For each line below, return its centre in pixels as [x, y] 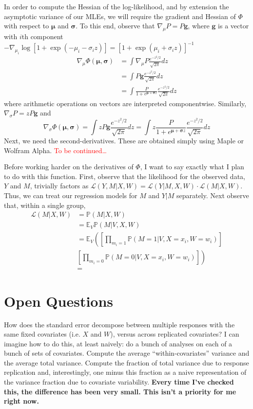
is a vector [234, 26]
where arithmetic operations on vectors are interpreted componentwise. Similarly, [125, 103]
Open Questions [59, 301]
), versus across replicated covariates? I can [175, 334]
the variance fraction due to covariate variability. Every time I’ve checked [119, 382]
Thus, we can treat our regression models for [71, 195]
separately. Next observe [213, 195]
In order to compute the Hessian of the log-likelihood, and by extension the [117, 6]
